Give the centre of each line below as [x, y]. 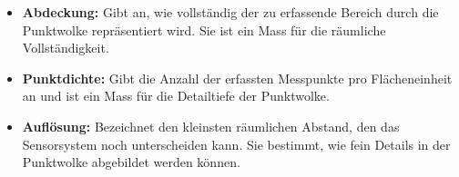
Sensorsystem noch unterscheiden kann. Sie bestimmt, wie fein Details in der [236, 144]
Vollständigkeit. [66, 48]
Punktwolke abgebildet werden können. [131, 162]
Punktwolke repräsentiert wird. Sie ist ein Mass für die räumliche [204, 29]
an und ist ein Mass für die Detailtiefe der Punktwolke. [176, 96]
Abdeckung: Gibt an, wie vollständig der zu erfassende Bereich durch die [230, 12]
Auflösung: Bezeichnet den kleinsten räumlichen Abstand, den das [211, 126]
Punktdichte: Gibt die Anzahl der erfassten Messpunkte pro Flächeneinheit [237, 78]
